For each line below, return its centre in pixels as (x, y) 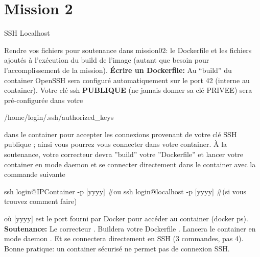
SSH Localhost (27, 33)
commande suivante (35, 174)
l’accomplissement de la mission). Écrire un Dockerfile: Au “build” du (118, 70)
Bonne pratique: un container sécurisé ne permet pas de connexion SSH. (117, 248)
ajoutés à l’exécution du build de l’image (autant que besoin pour (107, 60)
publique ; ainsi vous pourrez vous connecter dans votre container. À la (116, 144)
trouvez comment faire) (41, 201)
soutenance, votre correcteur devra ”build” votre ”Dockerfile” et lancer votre (124, 154)
